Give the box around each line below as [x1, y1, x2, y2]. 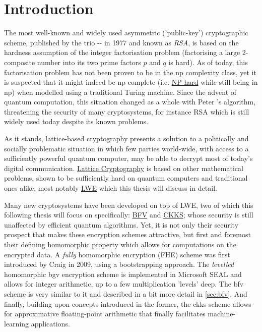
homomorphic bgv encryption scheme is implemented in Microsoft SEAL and [4, 268, 242, 279]
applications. [31, 318, 70, 328]
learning [4, 318, 29, 328]
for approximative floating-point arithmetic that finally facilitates [4, 308, 206, 319]
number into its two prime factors [37, 57, 141, 67]
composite [4, 57, 35, 67]
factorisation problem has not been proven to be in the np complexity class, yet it [4, 67, 256, 77]
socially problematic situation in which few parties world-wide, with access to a [4, 143, 249, 153]
